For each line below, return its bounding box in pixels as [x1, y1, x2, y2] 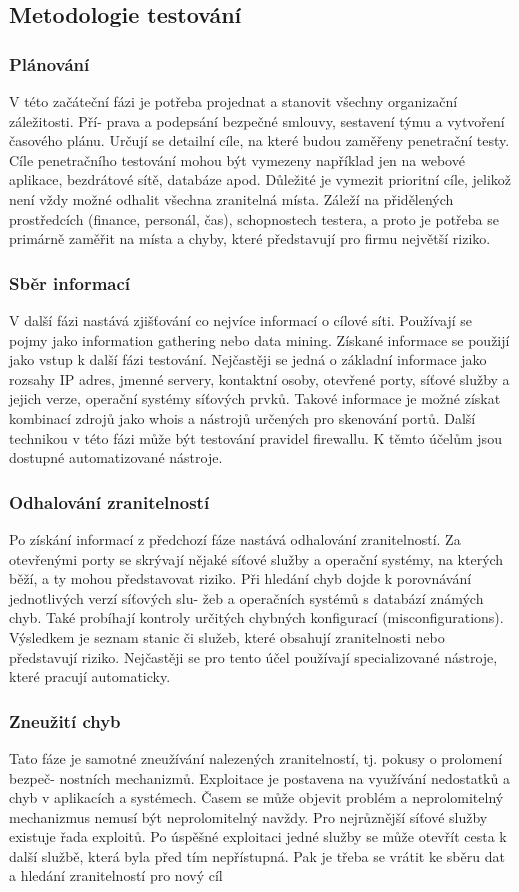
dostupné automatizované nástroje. [9, 447, 223, 468]
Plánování [9, 51, 90, 76]
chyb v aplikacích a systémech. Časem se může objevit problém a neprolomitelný [9, 787, 504, 808]
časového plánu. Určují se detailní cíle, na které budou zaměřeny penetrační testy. [9, 130, 510, 151]
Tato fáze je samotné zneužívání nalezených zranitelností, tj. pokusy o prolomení [9, 747, 503, 768]
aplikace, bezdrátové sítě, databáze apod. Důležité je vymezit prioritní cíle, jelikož [9, 169, 512, 190]
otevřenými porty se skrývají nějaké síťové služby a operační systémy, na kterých [9, 548, 504, 569]
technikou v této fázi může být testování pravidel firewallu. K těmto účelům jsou [9, 427, 502, 448]
